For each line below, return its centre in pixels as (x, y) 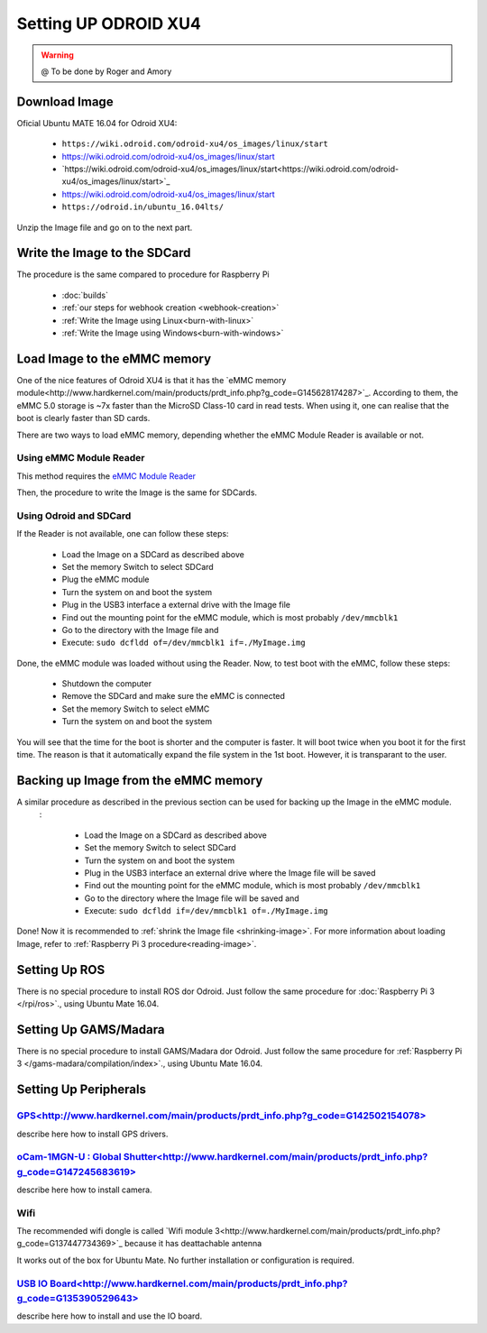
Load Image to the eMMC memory (114, 359)
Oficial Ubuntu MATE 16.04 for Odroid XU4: (97, 123)
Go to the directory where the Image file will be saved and (192, 898)
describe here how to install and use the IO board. (110, 1316)
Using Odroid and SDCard (74, 516)
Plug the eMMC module (106, 579)
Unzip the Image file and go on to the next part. (105, 227)
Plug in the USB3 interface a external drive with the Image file (176, 605)
